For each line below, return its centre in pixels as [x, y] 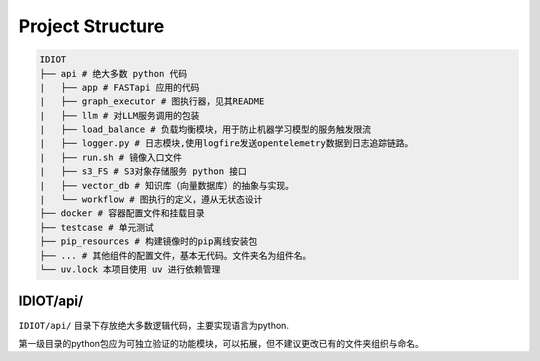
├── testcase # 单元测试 [97, 227]
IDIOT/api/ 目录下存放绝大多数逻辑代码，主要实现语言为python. [154, 325]
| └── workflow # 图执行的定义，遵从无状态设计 [151, 199]
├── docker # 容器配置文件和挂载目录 [122, 213]
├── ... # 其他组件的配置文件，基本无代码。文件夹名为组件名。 [175, 255]
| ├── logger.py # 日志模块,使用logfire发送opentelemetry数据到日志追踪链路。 [226, 143]
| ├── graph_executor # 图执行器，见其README [152, 101]
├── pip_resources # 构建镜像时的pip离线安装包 [148, 241]
